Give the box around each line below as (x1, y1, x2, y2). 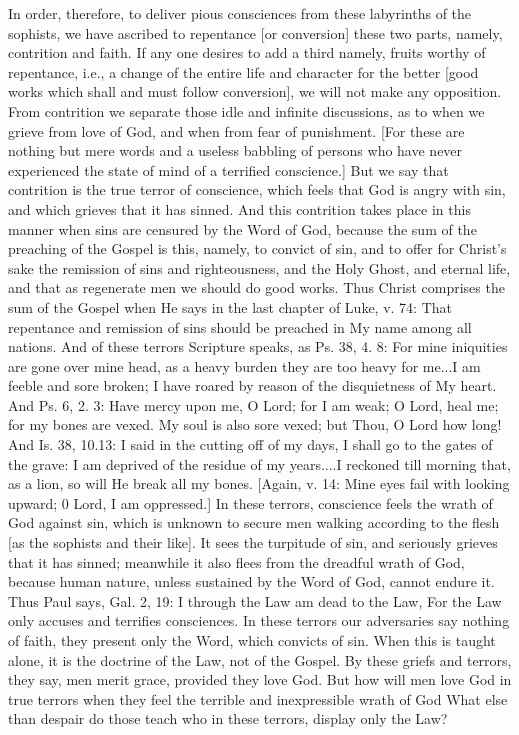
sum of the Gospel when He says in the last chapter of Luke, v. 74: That (8, 296, 453, 317)
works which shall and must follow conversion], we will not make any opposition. (8, 81, 502, 102)
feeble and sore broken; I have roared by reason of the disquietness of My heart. (8, 375, 497, 396)
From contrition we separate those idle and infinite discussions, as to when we (8, 100, 485, 121)
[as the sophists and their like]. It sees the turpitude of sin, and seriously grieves (8, 532, 498, 553)
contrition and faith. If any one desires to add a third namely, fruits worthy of (8, 42, 486, 63)
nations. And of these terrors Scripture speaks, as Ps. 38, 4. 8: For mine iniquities (8, 336, 508, 357)
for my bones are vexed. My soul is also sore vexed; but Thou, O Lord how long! (8, 414, 502, 435)
